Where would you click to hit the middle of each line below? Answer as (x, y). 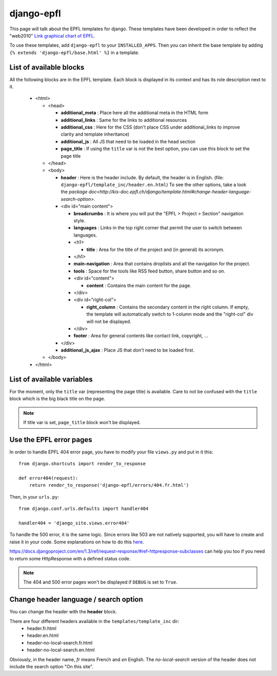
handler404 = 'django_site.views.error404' (74, 523)
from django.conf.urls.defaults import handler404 (84, 509)
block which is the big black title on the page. (57, 399)
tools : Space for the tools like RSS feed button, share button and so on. (150, 271)
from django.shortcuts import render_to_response (82, 464)
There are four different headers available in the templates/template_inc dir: (94, 621)
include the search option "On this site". (51, 666)
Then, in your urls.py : (34, 497)
